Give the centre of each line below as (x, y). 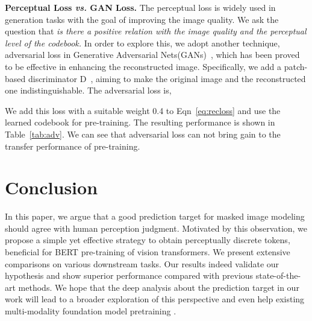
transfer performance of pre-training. (73, 146)
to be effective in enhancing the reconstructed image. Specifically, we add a (143, 66)
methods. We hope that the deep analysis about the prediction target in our (159, 287)
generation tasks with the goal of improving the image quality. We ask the (142, 19)
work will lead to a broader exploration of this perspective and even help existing (155, 299)
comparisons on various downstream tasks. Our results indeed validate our (142, 263)
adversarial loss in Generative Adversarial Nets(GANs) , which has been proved (152, 55)
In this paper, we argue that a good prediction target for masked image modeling (155, 216)
